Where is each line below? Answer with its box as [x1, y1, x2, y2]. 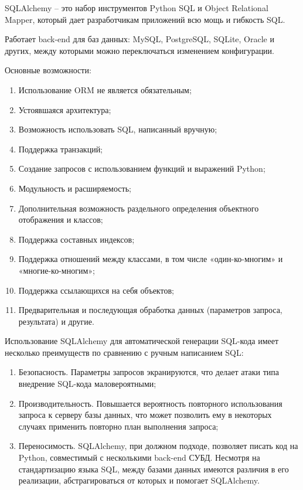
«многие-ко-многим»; [18, 264, 95, 276]
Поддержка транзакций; [18, 142, 103, 155]
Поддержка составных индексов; [18, 233, 135, 245]
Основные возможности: [5, 64, 91, 76]
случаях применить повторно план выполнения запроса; [18, 420, 219, 432]
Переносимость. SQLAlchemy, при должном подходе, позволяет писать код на [18, 440, 298, 452]
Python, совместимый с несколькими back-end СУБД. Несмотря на [18, 451, 260, 464]
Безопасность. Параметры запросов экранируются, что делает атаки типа [18, 366, 279, 378]
